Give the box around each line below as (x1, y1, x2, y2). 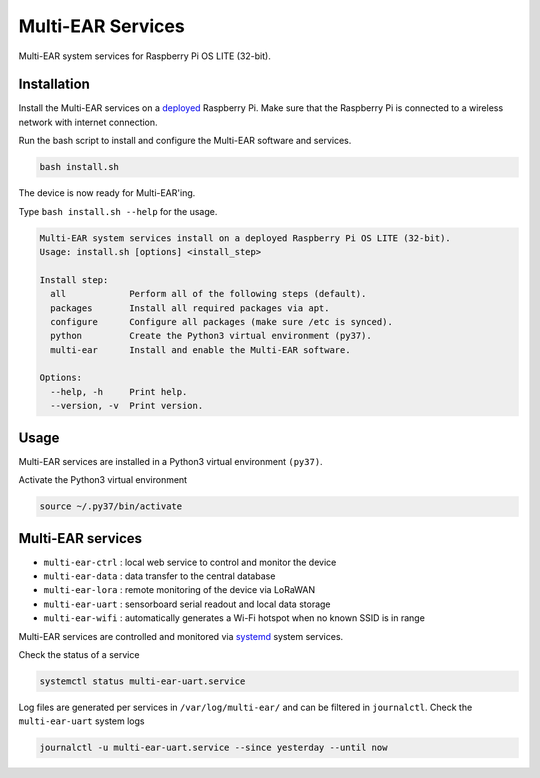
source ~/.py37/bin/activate (39, 501, 183, 512)
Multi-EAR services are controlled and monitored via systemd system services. (18, 630, 344, 642)
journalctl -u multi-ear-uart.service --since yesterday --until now (39, 742, 388, 754)
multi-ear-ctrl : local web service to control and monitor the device (43, 556, 337, 568)
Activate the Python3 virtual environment (18, 474, 188, 486)
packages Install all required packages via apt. (50, 302, 330, 314)
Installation (18, 76, 90, 93)
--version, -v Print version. (50, 400, 204, 412)
